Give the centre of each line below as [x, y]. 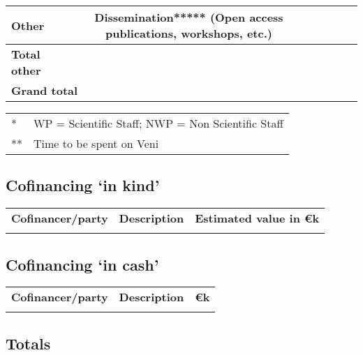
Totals [28, 343]
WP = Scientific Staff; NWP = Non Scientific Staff [158, 123]
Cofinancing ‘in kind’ [83, 185]
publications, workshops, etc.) [189, 33]
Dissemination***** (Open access [189, 17]
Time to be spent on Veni [96, 143]
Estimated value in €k [257, 218]
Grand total [45, 90]
